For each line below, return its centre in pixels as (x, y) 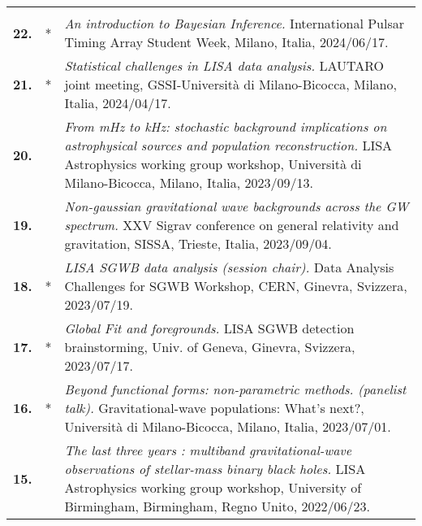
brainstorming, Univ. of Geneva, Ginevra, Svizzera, (210, 347)
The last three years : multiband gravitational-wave (208, 450)
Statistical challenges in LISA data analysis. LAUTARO (224, 65)
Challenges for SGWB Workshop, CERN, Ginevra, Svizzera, (236, 286)
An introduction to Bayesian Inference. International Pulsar (234, 23)
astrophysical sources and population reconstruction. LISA (228, 145)
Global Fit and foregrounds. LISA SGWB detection (209, 328)
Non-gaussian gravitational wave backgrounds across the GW (237, 206)
